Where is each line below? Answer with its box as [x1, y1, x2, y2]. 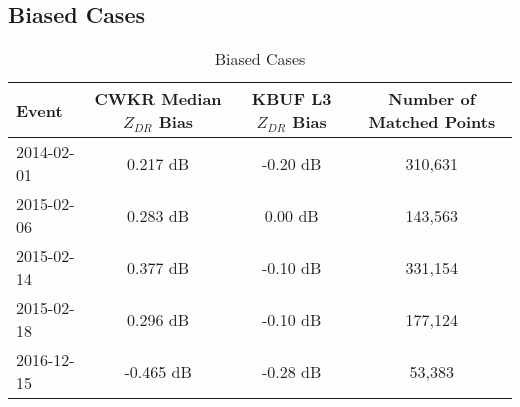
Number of [388, 87, 476, 111]
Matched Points [368, 110, 496, 134]
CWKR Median [94, 87, 222, 111]
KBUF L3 [251, 87, 332, 111]
